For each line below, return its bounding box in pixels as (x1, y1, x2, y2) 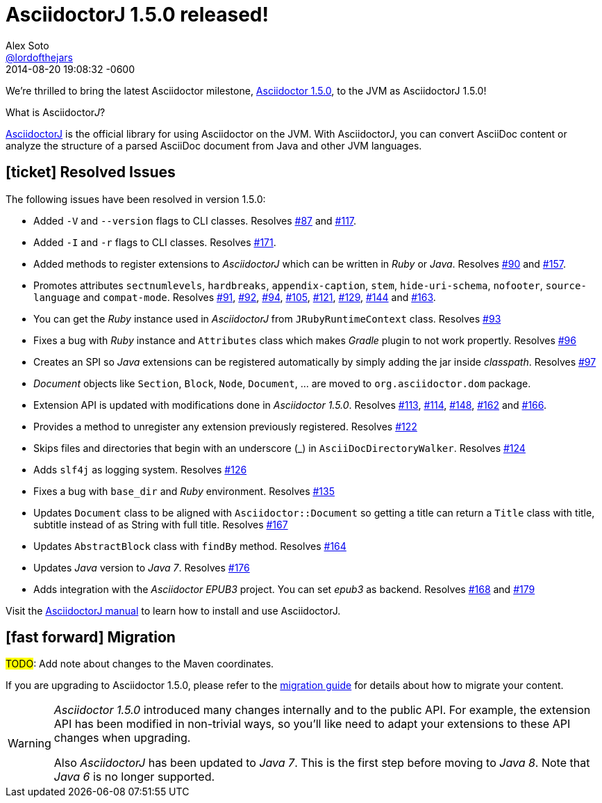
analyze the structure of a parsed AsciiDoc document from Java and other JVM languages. (6, 139, 422, 152)
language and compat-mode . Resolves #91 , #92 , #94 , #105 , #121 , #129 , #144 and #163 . (33, 291, 436, 303)
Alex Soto (6, 39, 49, 51)
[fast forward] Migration (6, 628, 176, 647)
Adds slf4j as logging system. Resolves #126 (33, 463, 247, 476)
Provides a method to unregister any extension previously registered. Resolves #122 (33, 420, 417, 432)
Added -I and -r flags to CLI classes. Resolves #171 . (33, 236, 276, 248)
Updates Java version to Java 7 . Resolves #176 (33, 561, 250, 574)
